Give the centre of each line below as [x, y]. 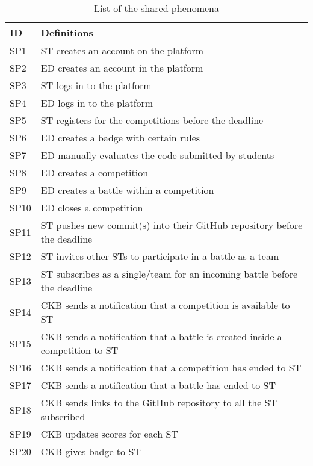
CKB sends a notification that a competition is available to [165, 305]
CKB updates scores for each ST [109, 434]
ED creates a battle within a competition [127, 190]
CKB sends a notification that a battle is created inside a [161, 336]
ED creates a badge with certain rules [120, 138]
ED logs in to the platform [97, 103]
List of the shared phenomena [156, 8]
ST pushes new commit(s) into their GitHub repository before [172, 225]
